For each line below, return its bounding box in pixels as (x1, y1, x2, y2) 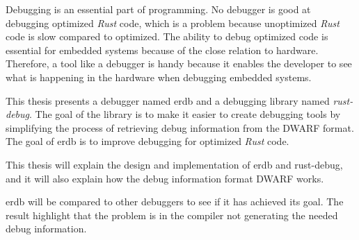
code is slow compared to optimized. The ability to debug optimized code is (6, 29, 328, 44)
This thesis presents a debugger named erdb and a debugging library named (6, 93, 330, 108)
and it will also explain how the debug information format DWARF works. (6, 171, 324, 185)
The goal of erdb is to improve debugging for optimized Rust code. (6, 134, 289, 148)
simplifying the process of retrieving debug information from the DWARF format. (6, 120, 354, 135)
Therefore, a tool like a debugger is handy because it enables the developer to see (6, 56, 352, 71)
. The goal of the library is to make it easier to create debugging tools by (29, 107, 341, 121)
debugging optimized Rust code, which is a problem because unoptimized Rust (6, 15, 340, 30)
